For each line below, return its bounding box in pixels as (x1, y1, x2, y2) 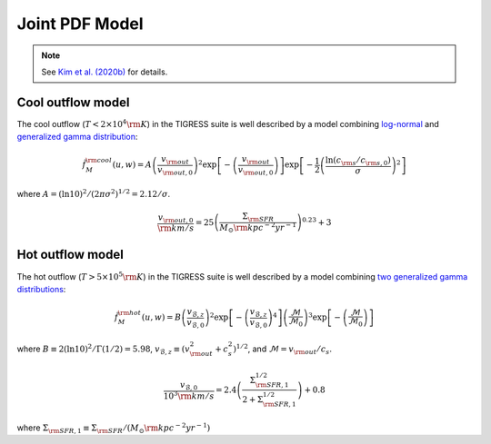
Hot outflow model (16, 247, 125, 262)
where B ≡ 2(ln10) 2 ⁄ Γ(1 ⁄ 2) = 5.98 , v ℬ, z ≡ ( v (16, 342, 190, 357)
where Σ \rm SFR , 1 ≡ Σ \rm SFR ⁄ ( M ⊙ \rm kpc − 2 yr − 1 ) (16, 421, 211, 435)
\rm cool (85, 155, 113, 164)
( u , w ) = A (112, 160, 153, 170)
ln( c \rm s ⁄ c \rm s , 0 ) (325, 155, 391, 168)
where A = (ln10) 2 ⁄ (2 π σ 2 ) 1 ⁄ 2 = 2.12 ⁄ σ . (16, 187, 171, 199)
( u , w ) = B (141, 312, 182, 322)
